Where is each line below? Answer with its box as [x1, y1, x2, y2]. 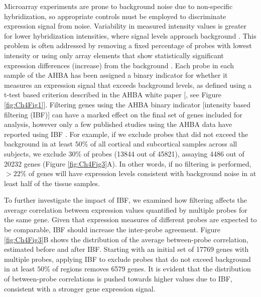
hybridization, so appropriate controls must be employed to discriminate [4, 11, 226, 21]
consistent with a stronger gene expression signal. [4, 283, 156, 293]
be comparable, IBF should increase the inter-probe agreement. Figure [4, 224, 221, 235]
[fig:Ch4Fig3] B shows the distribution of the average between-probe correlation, [4, 234, 248, 244]
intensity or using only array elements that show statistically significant [4, 50, 224, 60]
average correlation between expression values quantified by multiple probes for [4, 204, 247, 215]
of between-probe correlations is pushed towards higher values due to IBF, [4, 273, 232, 284]
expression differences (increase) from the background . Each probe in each [4, 60, 234, 70]
